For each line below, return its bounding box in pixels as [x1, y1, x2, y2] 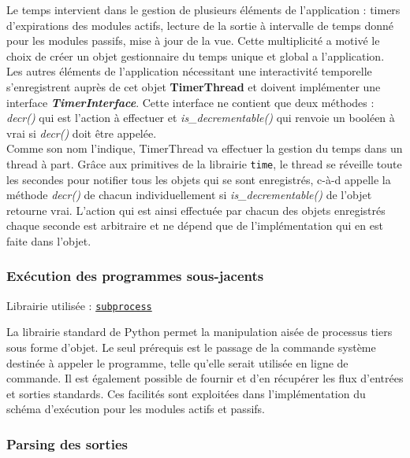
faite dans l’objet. [6, 232, 91, 249]
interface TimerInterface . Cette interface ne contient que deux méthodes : [6, 94, 375, 110]
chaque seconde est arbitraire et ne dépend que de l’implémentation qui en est [6, 217, 383, 234]
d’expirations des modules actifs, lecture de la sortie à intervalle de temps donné [6, 17, 393, 33]
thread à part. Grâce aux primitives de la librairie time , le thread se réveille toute [6, 155, 402, 172]
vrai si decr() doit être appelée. [6, 124, 157, 141]
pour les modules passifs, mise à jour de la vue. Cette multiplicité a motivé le [6, 32, 380, 49]
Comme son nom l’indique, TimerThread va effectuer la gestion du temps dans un [6, 140, 403, 157]
